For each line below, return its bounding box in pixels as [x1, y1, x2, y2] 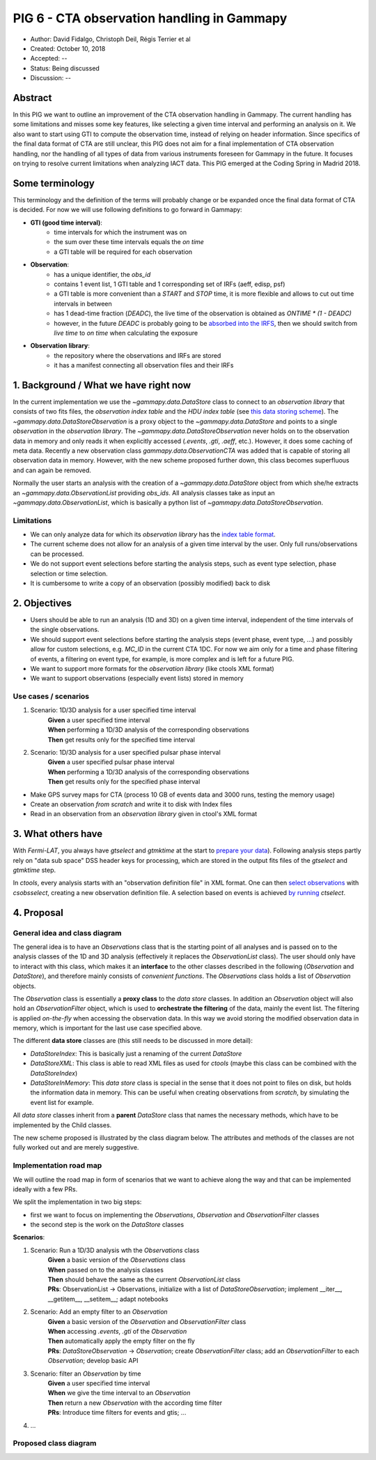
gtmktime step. [13, 866, 56, 875]
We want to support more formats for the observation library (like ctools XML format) [30, 664, 274, 672]
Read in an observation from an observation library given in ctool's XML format [30, 810, 258, 818]
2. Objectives [13, 597, 72, 609]
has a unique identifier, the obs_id [54, 270, 151, 278]
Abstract [13, 91, 52, 104]
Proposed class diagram [13, 1438, 97, 1448]
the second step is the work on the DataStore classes [30, 1221, 185, 1229]
